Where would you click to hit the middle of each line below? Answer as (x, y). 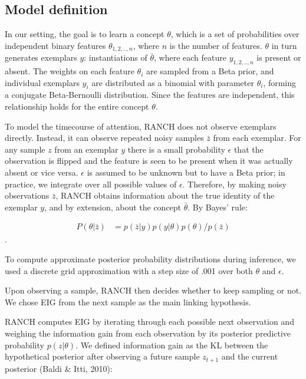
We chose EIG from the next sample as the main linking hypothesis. (128, 301)
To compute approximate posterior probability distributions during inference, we (150, 259)
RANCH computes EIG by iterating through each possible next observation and (149, 322)
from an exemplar (86, 149)
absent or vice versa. (42, 172)
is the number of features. (216, 45)
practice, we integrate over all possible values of (91, 184)
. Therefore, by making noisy (234, 184)
